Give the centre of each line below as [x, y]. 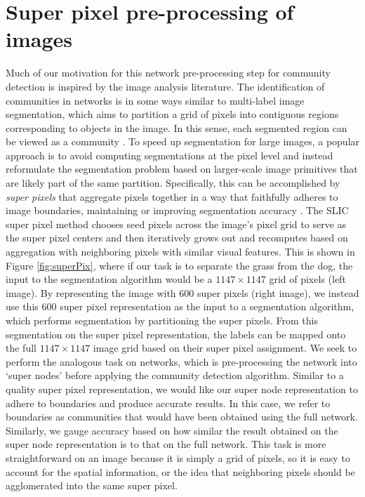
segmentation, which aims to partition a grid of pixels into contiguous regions [172, 114]
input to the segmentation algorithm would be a [109, 279]
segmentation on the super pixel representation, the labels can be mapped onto [176, 334]
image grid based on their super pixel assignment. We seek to [225, 348]
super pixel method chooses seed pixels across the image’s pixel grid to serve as [176, 224]
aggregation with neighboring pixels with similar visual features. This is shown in [180, 252]
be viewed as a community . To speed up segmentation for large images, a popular [183, 141]
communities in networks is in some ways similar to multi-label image [155, 100]
